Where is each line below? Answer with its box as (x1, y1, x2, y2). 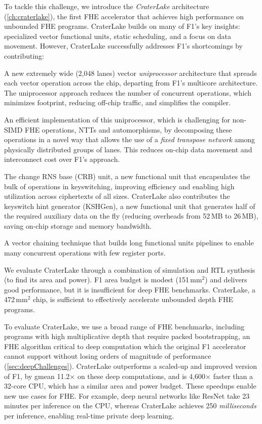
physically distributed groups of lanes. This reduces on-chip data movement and (4, 144, 252, 154)
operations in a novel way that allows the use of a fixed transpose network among (4, 134, 255, 145)
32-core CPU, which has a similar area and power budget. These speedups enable (4, 380, 256, 391)
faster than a (213, 370, 253, 381)
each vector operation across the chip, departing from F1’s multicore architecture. (4, 77, 258, 88)
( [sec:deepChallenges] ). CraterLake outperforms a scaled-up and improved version (4, 361, 257, 371)
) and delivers (205, 274, 247, 285)
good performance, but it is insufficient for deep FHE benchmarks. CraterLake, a (4, 284, 256, 294)
